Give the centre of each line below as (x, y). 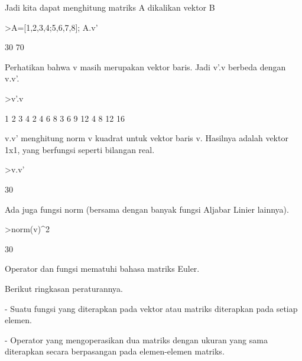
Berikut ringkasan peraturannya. (64, 288)
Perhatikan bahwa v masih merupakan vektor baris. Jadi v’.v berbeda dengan (145, 66)
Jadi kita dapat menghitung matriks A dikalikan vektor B (110, 7)
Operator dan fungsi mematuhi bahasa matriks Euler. (102, 269)
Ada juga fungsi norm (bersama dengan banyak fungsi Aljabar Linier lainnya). (147, 209)
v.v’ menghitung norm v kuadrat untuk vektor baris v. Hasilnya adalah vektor (147, 138)
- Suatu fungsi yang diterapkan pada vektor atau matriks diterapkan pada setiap (151, 308)
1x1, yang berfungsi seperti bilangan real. (80, 149)
